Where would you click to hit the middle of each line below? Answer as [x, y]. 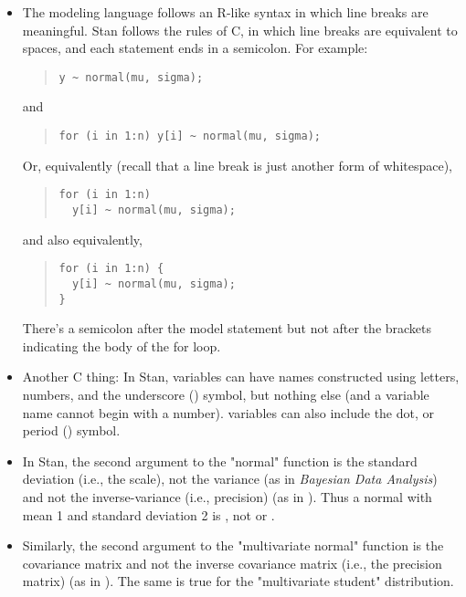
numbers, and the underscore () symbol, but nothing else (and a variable [226, 394]
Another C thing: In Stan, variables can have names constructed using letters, [241, 377]
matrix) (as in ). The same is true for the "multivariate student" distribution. [238, 581]
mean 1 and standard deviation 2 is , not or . [148, 514]
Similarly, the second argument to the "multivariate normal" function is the [233, 545]
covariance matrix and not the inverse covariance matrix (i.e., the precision [232, 563]
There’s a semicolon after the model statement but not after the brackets [227, 328]
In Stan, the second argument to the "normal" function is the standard [220, 461]
